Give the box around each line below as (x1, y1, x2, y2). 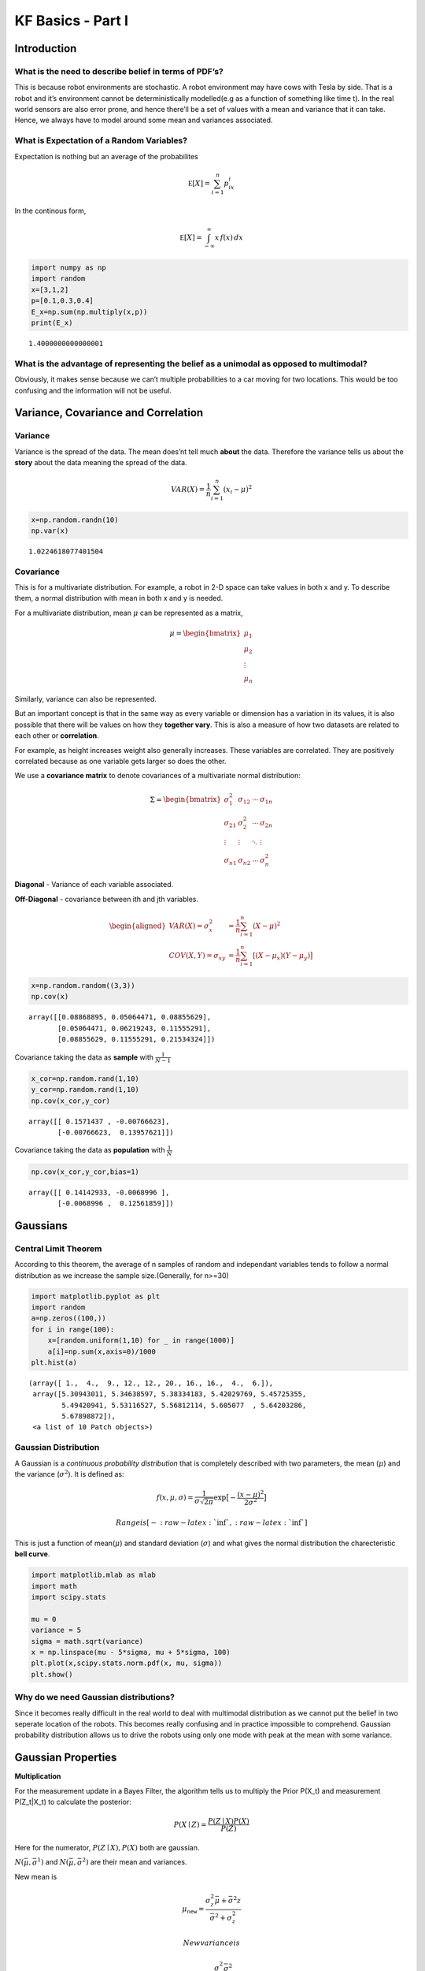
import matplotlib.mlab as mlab (31, 1570, 157, 1580)
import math (31, 1582, 78, 1590)
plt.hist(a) (31, 1358, 78, 1367)
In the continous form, (14, 206, 87, 215)
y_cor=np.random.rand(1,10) (31, 1085, 139, 1094)
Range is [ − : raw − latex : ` (115, 1518, 217, 1527)
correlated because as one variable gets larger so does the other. (14, 757, 227, 766)
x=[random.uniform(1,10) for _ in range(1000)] (47, 1336, 235, 1345)
